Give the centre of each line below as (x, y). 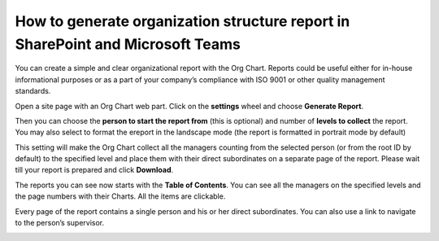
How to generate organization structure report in (183, 21)
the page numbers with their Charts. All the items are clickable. (120, 196)
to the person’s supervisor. (60, 223)
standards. (33, 91)
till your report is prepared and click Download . (94, 170)
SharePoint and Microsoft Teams (128, 44)
